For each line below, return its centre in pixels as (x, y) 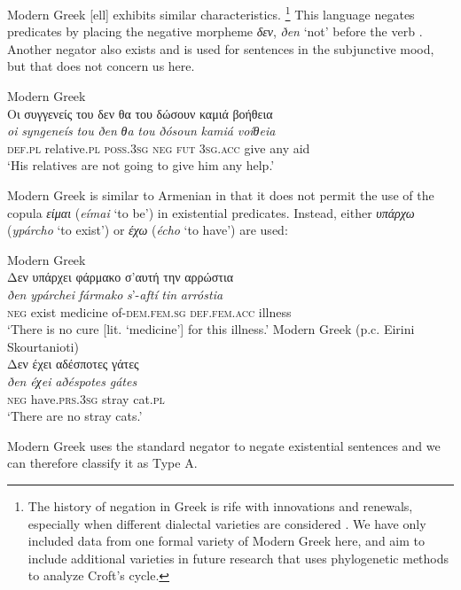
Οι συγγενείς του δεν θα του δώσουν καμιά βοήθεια (140, 113)
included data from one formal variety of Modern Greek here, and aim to (226, 541)
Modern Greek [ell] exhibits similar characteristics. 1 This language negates (211, 13)
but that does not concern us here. (101, 66)
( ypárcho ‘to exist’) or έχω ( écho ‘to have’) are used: (148, 230)
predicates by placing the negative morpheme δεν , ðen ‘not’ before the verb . (215, 31)
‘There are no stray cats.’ (75, 416)
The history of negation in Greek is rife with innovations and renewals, (220, 505)
